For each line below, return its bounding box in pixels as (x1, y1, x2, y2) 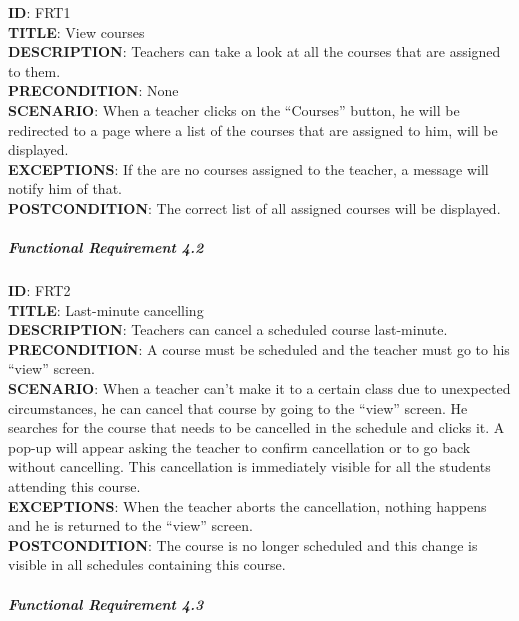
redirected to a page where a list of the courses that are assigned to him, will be (8, 119, 498, 140)
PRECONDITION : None (8, 80, 179, 101)
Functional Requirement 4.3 (8, 593, 204, 614)
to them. (8, 60, 61, 81)
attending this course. (8, 476, 141, 497)
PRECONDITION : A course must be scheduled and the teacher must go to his (8, 338, 510, 359)
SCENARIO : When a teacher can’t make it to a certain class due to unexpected (8, 378, 511, 399)
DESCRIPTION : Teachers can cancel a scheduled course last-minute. (8, 319, 448, 340)
